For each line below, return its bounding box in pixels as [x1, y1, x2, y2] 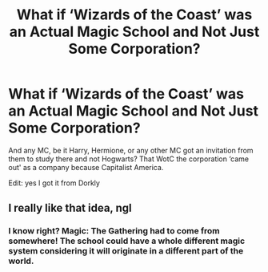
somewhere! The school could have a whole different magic [8, 235, 246, 246]
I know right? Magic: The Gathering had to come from [8, 225, 220, 237]
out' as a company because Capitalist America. [8, 162, 164, 172]
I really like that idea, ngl [8, 201, 132, 215]
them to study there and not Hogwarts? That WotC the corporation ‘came [8, 154, 250, 164]
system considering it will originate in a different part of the [8, 246, 244, 257]
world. [8, 255, 34, 266]
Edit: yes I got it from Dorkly [8, 178, 100, 188]
